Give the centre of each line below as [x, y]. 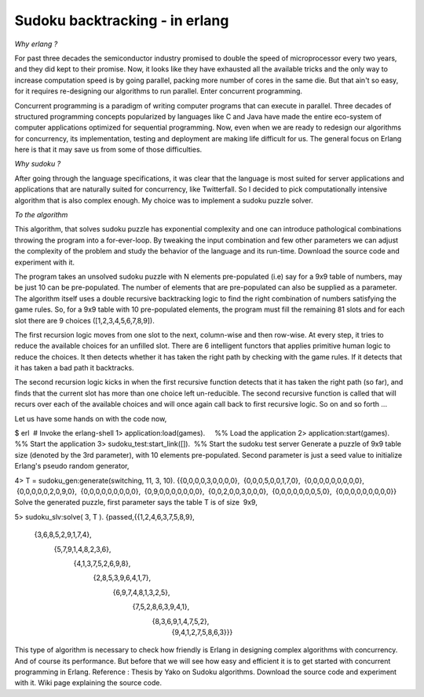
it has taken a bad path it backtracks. [74, 368]
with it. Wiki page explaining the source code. [88, 683]
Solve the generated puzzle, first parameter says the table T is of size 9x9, [136, 502]
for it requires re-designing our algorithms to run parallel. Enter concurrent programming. [158, 91]
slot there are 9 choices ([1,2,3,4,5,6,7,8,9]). [84, 320]
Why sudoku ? [38, 164]
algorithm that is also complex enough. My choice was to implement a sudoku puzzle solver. [164, 200]
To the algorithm [41, 215]
